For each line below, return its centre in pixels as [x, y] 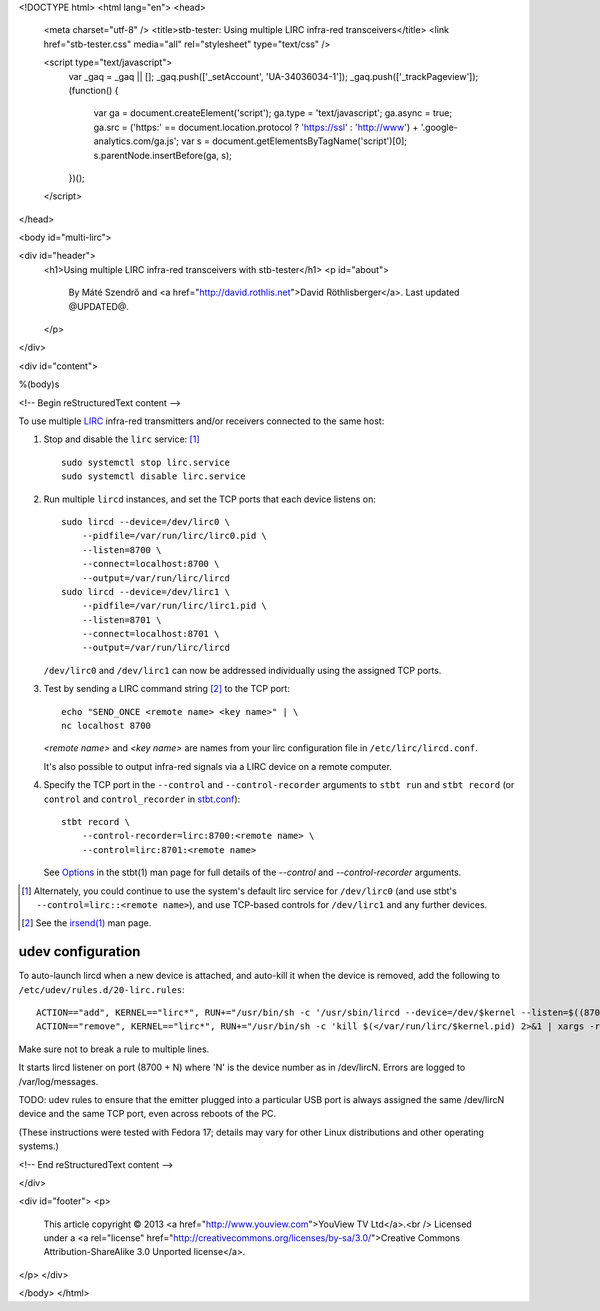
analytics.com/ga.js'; [136, 141]
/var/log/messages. [58, 1081]
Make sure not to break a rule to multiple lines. [114, 1049]
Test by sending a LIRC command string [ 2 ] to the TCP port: [166, 689]
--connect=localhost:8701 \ [150, 634]
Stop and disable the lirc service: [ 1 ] [121, 439]
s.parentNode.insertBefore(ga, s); [162, 155]
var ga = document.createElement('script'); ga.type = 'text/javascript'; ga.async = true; [273, 113]
